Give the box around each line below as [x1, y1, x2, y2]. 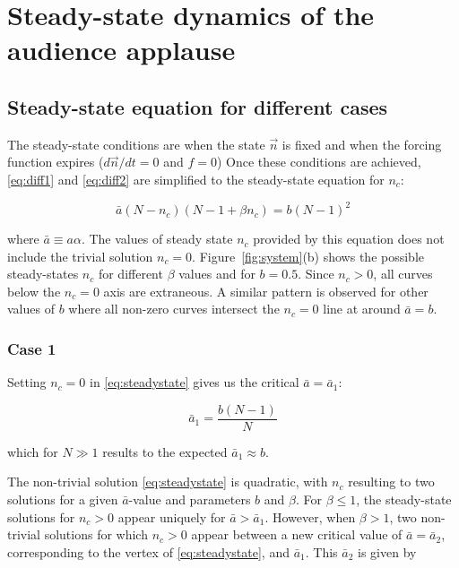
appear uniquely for [117, 507, 226, 526]
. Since [298, 264, 334, 283]
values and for [178, 264, 255, 283]
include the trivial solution [7, 246, 153, 265]
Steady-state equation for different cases [7, 92, 388, 120]
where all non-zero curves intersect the [68, 299, 280, 318]
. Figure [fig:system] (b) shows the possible [192, 246, 425, 265]
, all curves [373, 264, 433, 283]
